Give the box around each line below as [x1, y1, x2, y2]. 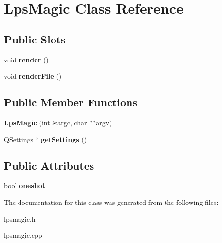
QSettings [4, 134, 33, 144]
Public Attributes [4, 158, 94, 173]
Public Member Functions [4, 95, 137, 110]
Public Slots [4, 31, 66, 46]
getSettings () [41, 134, 87, 144]
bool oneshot [4, 181, 46, 191]
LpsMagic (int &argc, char [4, 117, 87, 127]
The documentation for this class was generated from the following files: [4, 197, 219, 207]
